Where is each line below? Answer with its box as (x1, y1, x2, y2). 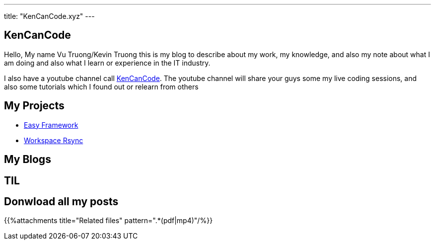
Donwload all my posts (4, 195, 119, 208)
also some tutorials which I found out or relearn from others (4, 82, 199, 91)
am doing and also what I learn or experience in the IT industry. (4, 58, 211, 67)
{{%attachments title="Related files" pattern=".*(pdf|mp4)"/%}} (4, 216, 213, 225)
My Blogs (4, 153, 51, 166)
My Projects (4, 99, 65, 112)
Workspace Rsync (24, 136, 83, 145)
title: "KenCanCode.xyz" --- (4, 12, 95, 20)
